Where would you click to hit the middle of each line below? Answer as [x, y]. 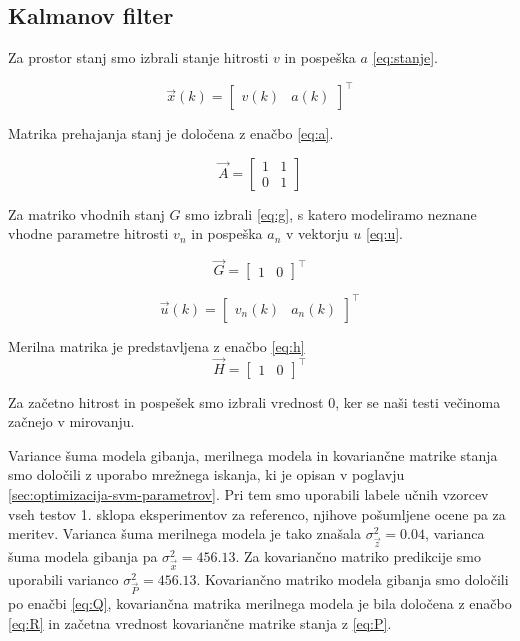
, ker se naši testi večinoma [418, 401]
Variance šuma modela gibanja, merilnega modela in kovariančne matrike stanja [253, 454]
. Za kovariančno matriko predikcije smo [358, 555]
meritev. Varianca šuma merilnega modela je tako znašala [184, 533]
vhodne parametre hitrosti [88, 233]
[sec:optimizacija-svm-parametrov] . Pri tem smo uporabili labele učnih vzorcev [248, 493]
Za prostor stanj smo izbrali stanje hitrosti [138, 57]
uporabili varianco [63, 578]
